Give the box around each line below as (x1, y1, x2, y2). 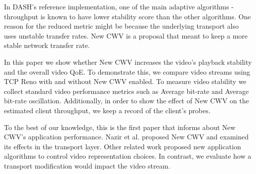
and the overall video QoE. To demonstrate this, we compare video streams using (4, 66, 251, 77)
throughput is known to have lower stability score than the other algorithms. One (4, 11, 251, 21)
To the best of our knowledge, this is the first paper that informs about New (4, 122, 236, 132)
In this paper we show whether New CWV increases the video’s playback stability (4, 56, 252, 67)
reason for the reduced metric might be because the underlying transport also (4, 21, 239, 31)
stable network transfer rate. (4, 40, 90, 50)
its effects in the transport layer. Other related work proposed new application (4, 141, 241, 151)
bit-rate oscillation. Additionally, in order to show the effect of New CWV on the (4, 95, 249, 106)
